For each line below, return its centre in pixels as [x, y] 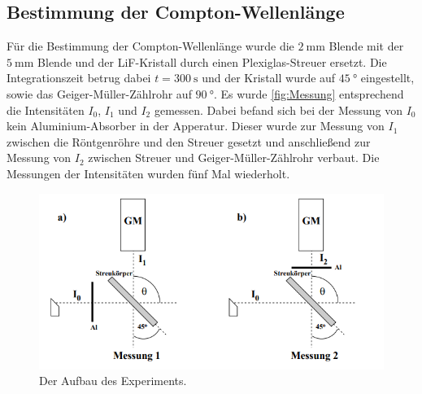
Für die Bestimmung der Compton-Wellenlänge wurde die [150, 46]
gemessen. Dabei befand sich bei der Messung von [278, 109]
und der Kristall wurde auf [269, 78]
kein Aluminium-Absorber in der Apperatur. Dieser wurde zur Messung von [196, 126]
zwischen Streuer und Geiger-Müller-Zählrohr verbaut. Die [234, 158]
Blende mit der [366, 46]
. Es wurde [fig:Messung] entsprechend [309, 93]
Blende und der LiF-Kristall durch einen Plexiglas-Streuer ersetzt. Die [212, 61]
